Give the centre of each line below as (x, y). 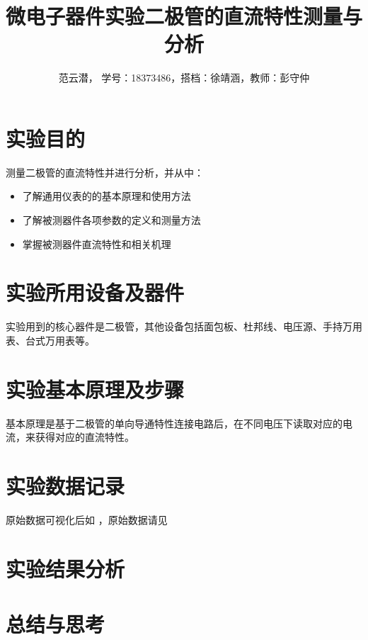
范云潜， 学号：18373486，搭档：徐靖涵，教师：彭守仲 (184, 78)
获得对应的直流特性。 (85, 437)
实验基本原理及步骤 (95, 389)
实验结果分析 (65, 568)
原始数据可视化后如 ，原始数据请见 (87, 519)
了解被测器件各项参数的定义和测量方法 (111, 220)
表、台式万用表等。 (50, 340)
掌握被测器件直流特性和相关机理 (97, 243)
